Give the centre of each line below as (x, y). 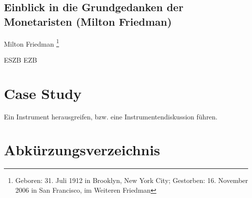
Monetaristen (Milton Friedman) (88, 21)
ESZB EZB (21, 59)
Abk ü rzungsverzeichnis (82, 150)
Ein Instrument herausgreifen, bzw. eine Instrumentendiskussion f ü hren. (111, 116)
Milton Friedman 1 (31, 43)
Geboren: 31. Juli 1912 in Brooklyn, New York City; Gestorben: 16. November (132, 180)
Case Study (43, 93)
